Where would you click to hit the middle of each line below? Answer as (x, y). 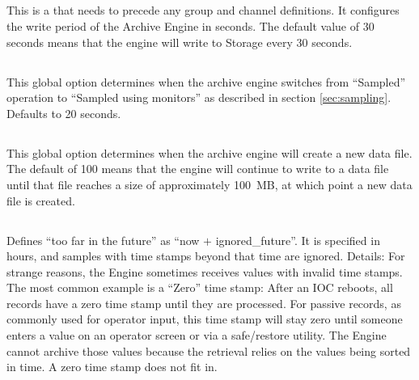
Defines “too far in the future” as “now (103, 240)
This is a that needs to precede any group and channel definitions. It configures (203, 10)
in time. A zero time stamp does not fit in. (112, 367)
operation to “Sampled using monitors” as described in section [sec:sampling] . (199, 97)
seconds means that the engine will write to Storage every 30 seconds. (180, 42)
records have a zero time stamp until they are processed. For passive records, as (204, 303)
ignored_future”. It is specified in (298, 240)
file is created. (41, 200)
